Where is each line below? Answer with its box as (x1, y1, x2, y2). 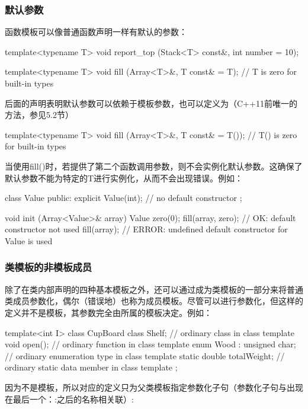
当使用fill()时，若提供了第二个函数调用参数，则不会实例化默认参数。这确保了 (5, 159, 303, 172)
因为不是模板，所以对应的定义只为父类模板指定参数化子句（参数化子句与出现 (5, 381, 303, 393)
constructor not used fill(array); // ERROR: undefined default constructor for (5, 223, 288, 235)
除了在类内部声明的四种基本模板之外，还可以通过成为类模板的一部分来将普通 (5, 283, 303, 295)
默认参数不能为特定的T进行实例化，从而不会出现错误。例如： (5, 171, 243, 184)
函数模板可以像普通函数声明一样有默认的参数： (5, 25, 187, 38)
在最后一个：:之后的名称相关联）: (5, 392, 134, 405)
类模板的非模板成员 (5, 260, 92, 274)
